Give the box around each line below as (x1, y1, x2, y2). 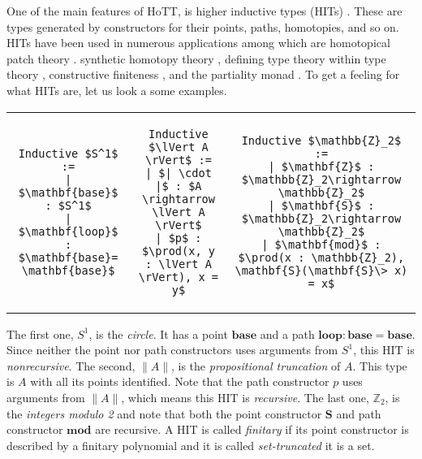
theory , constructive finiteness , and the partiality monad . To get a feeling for (6, 66, 400, 83)
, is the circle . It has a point (88, 325, 228, 342)
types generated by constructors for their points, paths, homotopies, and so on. (6, 18, 399, 35)
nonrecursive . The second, (6, 357, 136, 374)
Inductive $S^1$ (18, 146, 118, 160)
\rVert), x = (138, 270, 219, 284)
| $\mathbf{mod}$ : (261, 237, 381, 251)
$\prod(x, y (141, 244, 215, 258)
